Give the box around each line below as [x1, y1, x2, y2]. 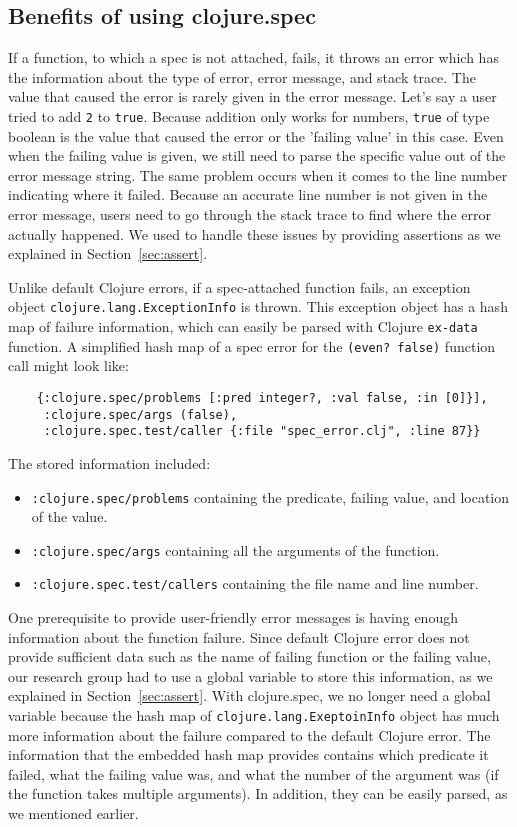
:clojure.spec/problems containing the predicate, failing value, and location [31, 486, 510, 507]
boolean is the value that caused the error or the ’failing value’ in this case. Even [8, 125, 504, 146]
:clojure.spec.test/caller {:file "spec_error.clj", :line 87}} [43, 424, 481, 439]
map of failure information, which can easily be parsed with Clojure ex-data [8, 316, 478, 337]
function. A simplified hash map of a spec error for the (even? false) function [8, 335, 496, 356]
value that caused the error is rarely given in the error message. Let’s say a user [8, 86, 497, 107]
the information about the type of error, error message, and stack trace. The [8, 66, 476, 87]
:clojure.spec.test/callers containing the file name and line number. [31, 573, 479, 594]
